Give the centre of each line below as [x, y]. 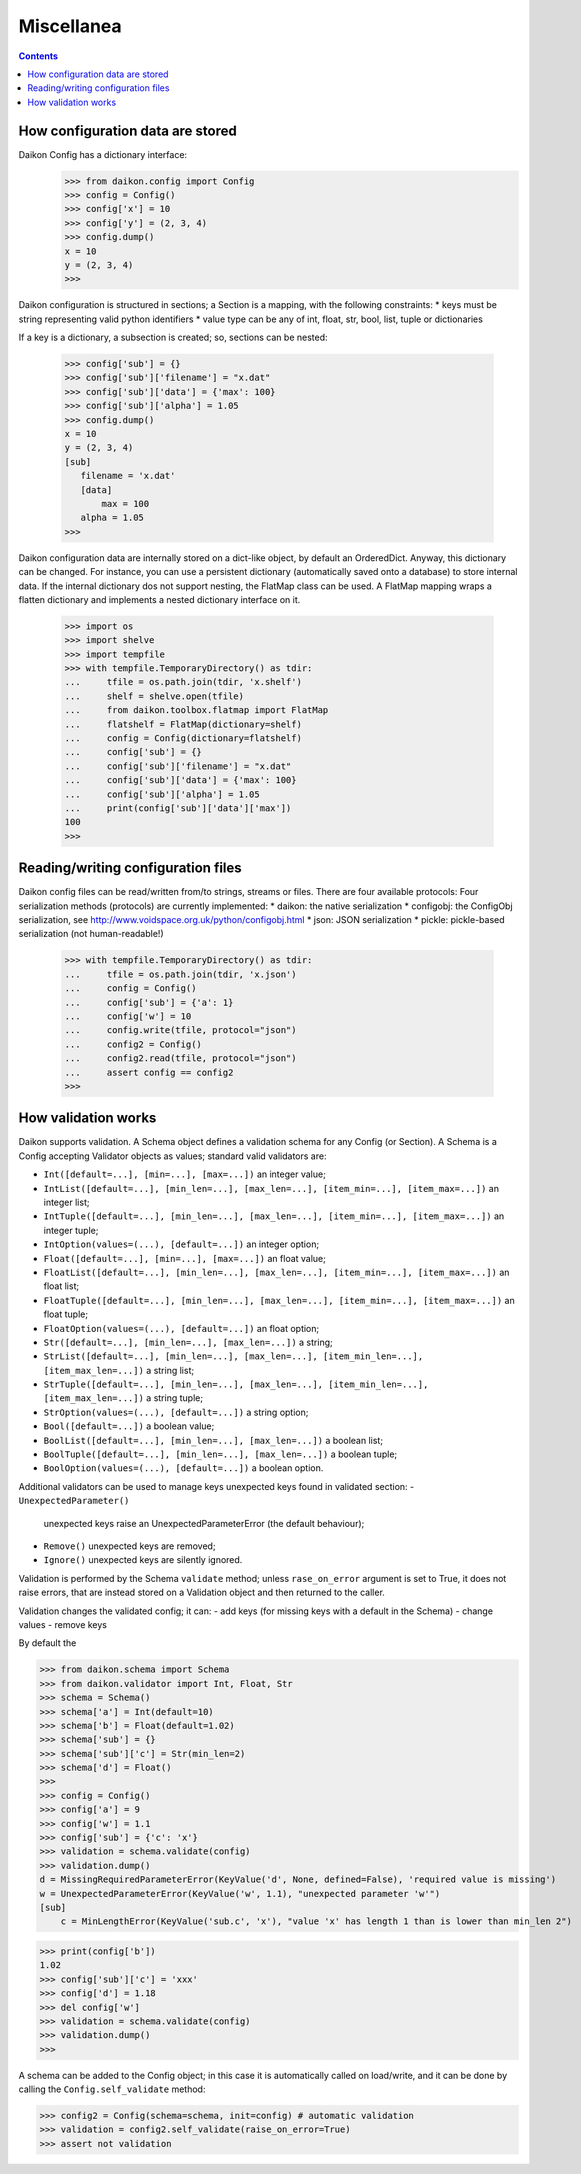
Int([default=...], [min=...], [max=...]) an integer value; [185, 1174]
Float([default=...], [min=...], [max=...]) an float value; [185, 1258]
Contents [38, 56]
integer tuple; [71, 1230]
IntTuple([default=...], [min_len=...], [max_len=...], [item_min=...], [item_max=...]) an [274, 1216]
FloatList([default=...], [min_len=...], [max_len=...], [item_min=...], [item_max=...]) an [276, 1272]
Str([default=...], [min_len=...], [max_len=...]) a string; [188, 1342]
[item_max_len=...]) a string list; [119, 1370]
